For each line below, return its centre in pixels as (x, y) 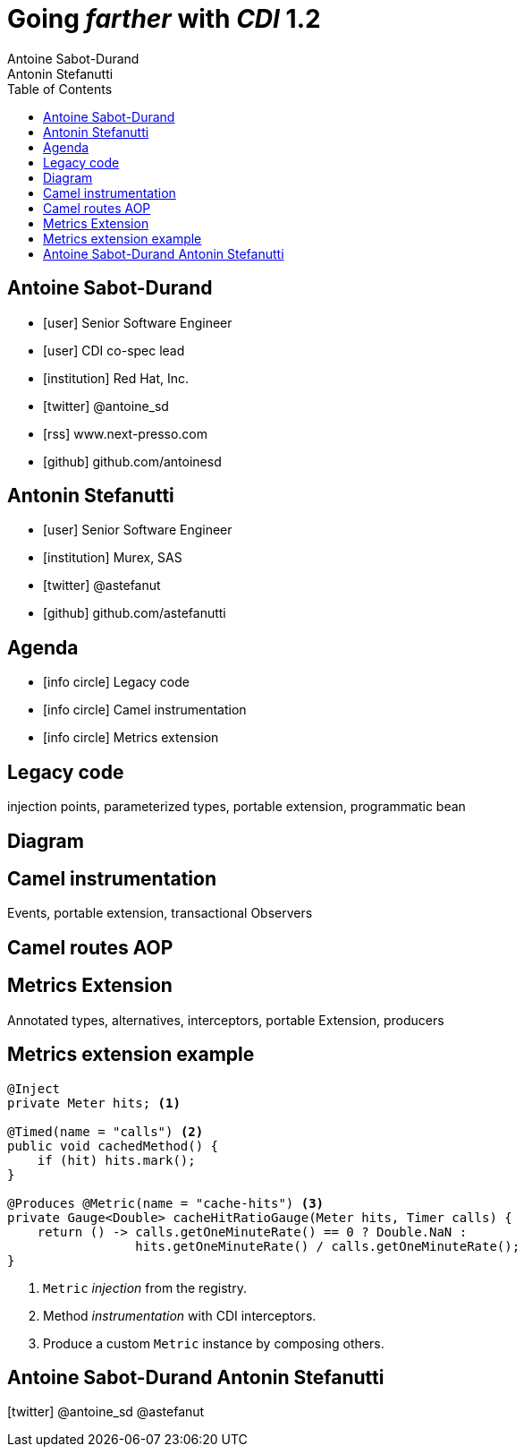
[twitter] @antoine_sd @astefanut (106, 1412)
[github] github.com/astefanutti (135, 613)
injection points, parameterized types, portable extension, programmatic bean (237, 807)
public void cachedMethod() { (113, 1146)
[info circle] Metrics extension (131, 738)
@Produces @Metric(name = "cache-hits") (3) (166, 1203)
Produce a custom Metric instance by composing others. (214, 1343)
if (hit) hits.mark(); (116, 1160)
